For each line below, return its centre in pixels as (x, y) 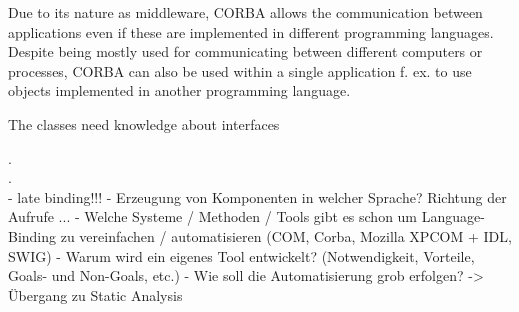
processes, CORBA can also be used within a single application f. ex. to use (240, 70)
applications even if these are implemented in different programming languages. (251, 31)
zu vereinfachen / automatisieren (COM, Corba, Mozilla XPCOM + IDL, (286, 235)
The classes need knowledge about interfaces (144, 123)
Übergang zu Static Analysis (95, 294)
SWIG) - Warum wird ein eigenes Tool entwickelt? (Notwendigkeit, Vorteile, (241, 255)
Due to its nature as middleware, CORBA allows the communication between (245, 12)
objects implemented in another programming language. (179, 90)
